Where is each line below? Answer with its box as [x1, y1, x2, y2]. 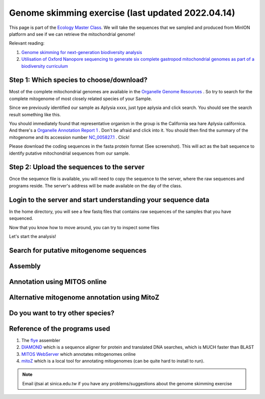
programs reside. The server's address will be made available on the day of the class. [9, 183, 183, 188]
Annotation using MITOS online [9, 277, 107, 286]
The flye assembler [21, 337, 61, 343]
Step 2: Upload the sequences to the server [9, 163, 145, 171]
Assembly [9, 262, 41, 270]
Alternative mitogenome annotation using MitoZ [9, 293, 159, 301]
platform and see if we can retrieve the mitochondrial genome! [9, 31, 135, 37]
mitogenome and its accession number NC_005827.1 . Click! [9, 134, 130, 140]
